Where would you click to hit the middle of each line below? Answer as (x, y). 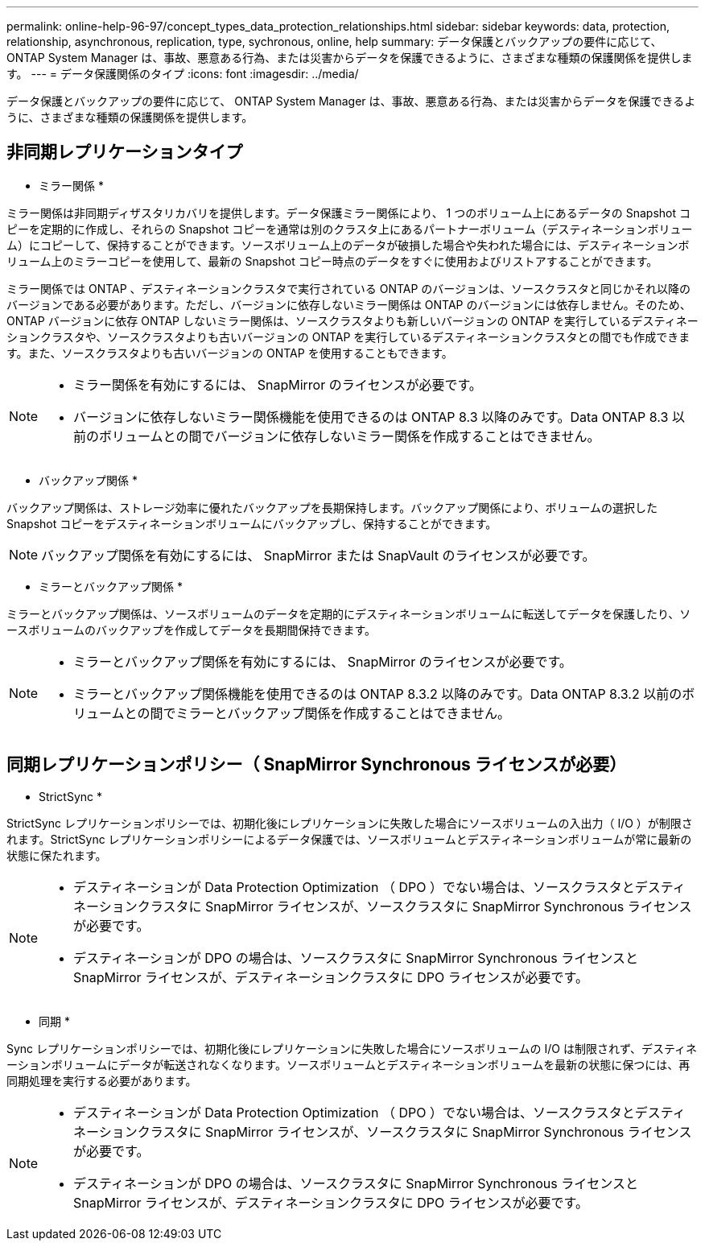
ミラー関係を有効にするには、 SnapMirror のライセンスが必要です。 (278, 384)
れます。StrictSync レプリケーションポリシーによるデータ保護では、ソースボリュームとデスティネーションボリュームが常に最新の (349, 839)
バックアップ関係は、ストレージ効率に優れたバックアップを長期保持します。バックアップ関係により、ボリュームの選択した (332, 507)
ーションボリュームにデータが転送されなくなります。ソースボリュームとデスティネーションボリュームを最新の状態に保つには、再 (348, 1064)
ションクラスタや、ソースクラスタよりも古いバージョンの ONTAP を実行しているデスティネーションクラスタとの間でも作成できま (348, 337)
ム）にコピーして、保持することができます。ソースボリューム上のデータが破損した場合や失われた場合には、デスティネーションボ (348, 245)
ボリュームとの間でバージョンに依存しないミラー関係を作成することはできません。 (350, 436)
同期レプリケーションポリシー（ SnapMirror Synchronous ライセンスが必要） (317, 765)
